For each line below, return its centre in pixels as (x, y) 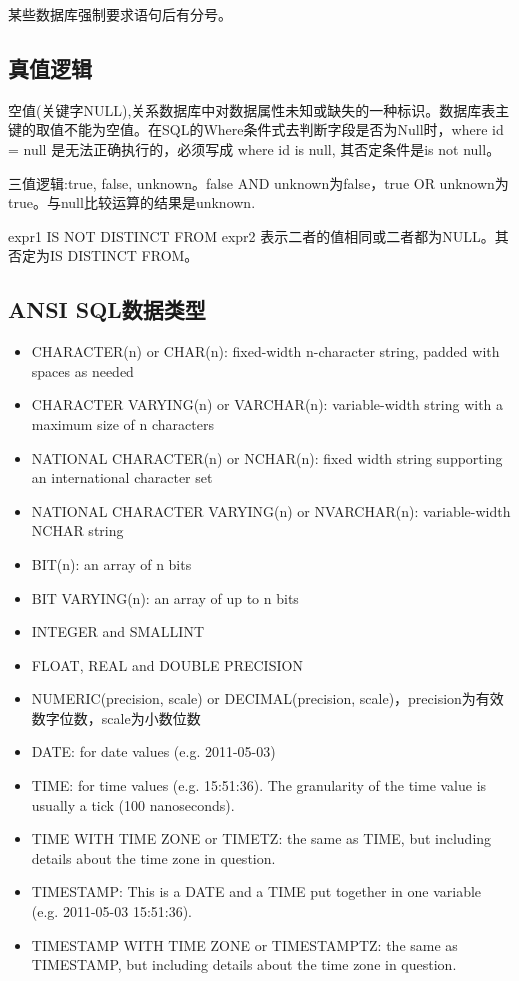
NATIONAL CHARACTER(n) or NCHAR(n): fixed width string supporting (267, 457)
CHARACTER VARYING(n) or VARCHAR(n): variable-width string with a (267, 404)
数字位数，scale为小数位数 (116, 717)
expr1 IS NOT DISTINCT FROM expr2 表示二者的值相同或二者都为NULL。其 (258, 235)
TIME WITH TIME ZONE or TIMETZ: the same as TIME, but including (261, 838)
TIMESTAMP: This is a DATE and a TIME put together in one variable (256, 891)
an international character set (122, 477)
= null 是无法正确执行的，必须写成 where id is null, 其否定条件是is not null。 (254, 148)
